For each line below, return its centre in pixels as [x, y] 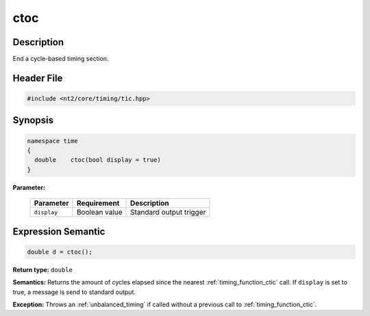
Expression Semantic [59, 231]
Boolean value [99, 212]
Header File [38, 78]
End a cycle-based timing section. [61, 59]
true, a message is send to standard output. [74, 292]
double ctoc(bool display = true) [98, 160]
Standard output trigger [168, 212]
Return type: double [43, 269]
